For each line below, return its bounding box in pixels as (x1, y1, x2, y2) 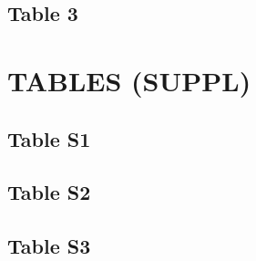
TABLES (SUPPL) (7, 61, 251, 99)
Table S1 (7, 124, 91, 152)
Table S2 (7, 178, 91, 206)
